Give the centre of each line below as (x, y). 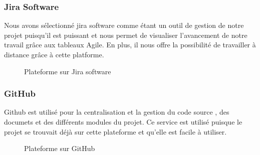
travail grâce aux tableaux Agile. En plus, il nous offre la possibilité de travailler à (130, 45)
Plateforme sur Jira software (68, 71)
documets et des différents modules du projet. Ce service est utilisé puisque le (123, 122)
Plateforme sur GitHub (60, 148)
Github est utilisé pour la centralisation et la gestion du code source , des (117, 112)
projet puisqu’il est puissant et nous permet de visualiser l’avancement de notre (126, 35)
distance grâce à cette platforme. (54, 54)
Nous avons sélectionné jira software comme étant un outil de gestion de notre (124, 25)
